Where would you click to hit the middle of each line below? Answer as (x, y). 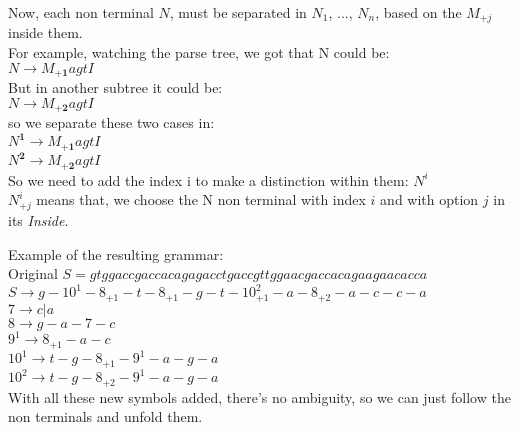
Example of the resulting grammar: (116, 253)
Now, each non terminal (81, 12)
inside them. (45, 32)
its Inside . (38, 219)
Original (33, 273)
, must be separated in (238, 12)
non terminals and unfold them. (105, 416)
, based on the (418, 12)
